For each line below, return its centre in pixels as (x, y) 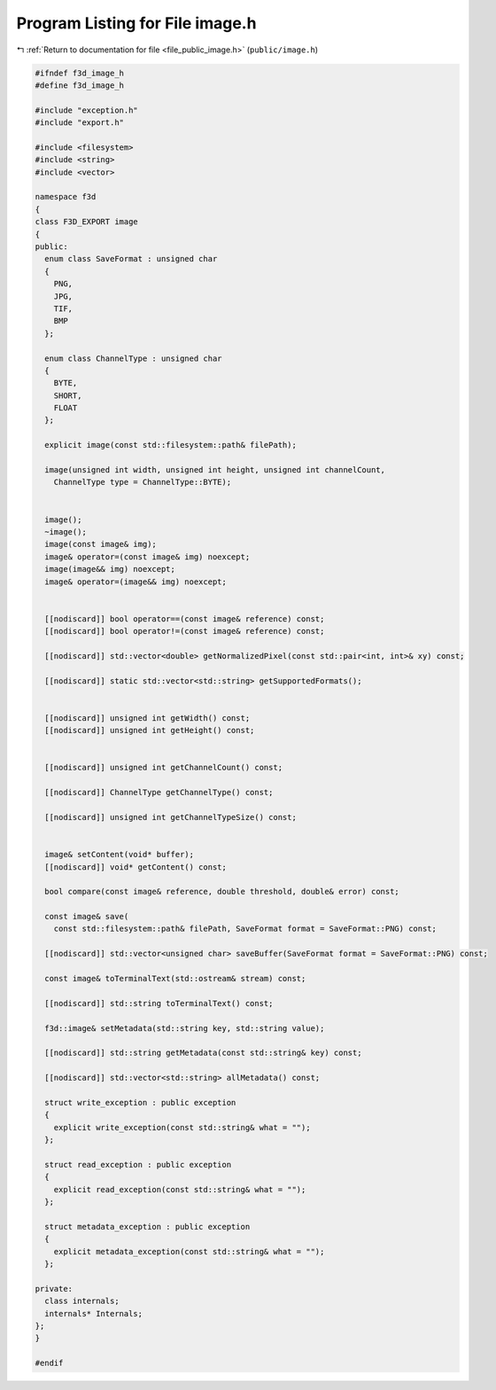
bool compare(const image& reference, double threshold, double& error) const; (222, 892)
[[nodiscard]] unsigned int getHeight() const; (150, 730)
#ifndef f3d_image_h (79, 73)
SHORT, (68, 395)
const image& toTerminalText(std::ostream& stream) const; (175, 979)
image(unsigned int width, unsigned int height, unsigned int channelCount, (215, 470)
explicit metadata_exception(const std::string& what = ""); (189, 1251)
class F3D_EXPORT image (87, 222)
